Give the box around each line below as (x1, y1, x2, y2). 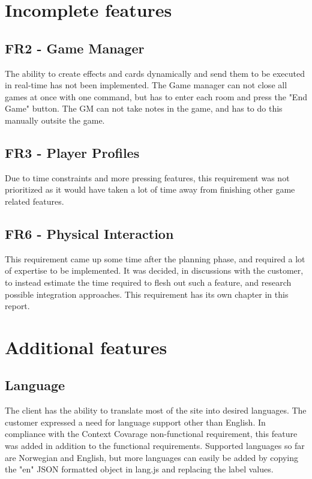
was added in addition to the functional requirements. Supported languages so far (5, 439, 305, 452)
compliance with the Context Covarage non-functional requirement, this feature (5, 427, 298, 440)
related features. (5, 194, 64, 207)
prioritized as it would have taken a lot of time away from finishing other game (5, 183, 295, 196)
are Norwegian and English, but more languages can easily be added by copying (5, 451, 299, 463)
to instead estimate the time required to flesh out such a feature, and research (5, 276, 292, 288)
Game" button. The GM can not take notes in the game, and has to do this (5, 102, 283, 115)
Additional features (5, 334, 167, 359)
